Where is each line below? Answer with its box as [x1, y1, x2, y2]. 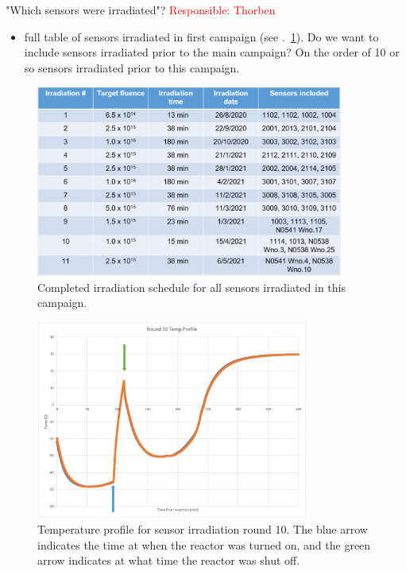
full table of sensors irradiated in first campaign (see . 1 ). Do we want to [24, 28, 379, 45]
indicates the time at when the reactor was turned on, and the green [37, 536, 371, 553]
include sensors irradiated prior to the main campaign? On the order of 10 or [24, 44, 400, 60]
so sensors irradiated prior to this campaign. [24, 59, 240, 76]
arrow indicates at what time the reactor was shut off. [37, 552, 300, 569]
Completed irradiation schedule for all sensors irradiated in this [37, 278, 346, 295]
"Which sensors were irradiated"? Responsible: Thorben [6, 2, 276, 17]
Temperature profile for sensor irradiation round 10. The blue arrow [37, 520, 368, 537]
